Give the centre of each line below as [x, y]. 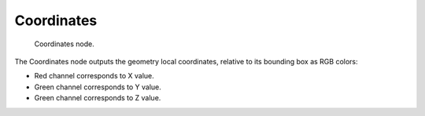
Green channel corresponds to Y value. [98, 87]
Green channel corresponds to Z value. [98, 98]
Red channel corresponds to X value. [94, 76]
